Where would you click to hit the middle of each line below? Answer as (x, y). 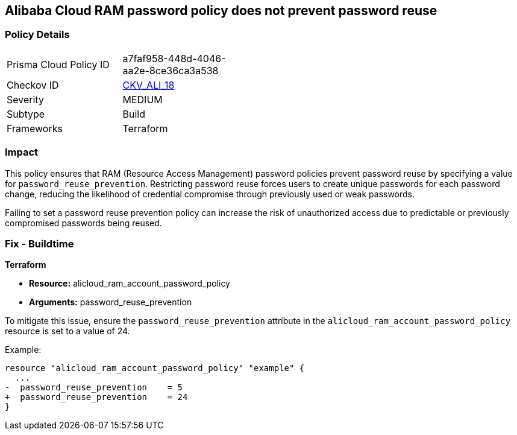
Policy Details (37, 35)
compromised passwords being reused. (83, 223)
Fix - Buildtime (39, 243)
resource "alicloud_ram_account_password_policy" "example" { (155, 368)
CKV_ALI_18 (149, 85)
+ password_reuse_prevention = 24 (96, 397)
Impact (22, 152)
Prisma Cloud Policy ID (58, 64)
